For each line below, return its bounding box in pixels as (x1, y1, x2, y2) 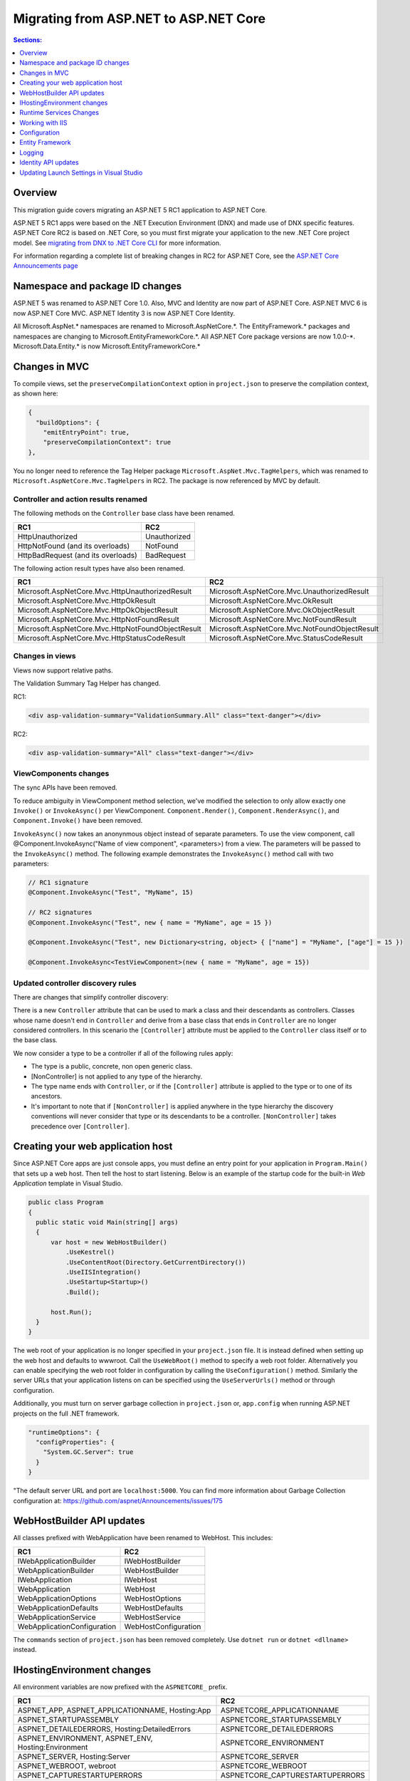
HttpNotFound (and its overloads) (17, 541, 130, 551)
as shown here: (13, 389, 58, 398)
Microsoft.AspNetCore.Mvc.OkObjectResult (209, 606, 355, 616)
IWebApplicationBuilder (17, 1556, 96, 1566)
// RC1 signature (28, 878, 89, 887)
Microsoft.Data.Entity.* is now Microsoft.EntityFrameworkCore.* (13, 342, 201, 351)
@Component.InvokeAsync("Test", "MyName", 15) (28, 888, 194, 897)
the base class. (13, 1036, 58, 1044)
